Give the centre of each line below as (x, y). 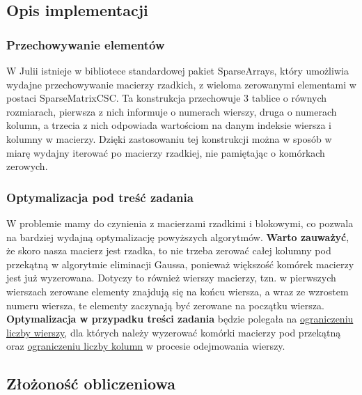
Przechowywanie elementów (86, 44)
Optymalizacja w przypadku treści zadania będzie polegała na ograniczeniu (180, 319)
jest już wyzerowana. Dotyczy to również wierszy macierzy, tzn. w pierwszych (171, 278)
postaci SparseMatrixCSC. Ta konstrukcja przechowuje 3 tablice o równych (167, 98)
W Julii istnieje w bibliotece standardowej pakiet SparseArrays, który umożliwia (178, 70)
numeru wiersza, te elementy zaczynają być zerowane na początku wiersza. (165, 305)
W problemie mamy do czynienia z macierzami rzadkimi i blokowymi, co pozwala (180, 223)
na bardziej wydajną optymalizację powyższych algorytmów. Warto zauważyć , (178, 237)
